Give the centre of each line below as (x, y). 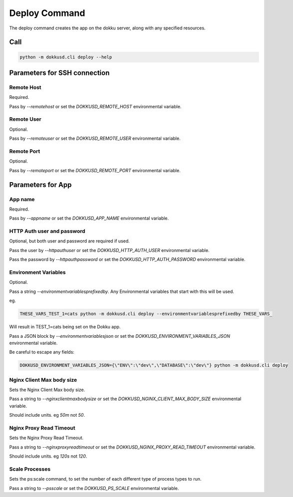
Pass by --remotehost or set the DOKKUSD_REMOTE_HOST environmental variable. (95, 106)
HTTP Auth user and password (47, 231)
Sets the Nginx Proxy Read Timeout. (46, 438)
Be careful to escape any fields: (42, 352)
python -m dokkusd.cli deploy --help (66, 57)
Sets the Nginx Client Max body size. (47, 390)
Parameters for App (40, 185)
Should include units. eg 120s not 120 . (48, 456)
